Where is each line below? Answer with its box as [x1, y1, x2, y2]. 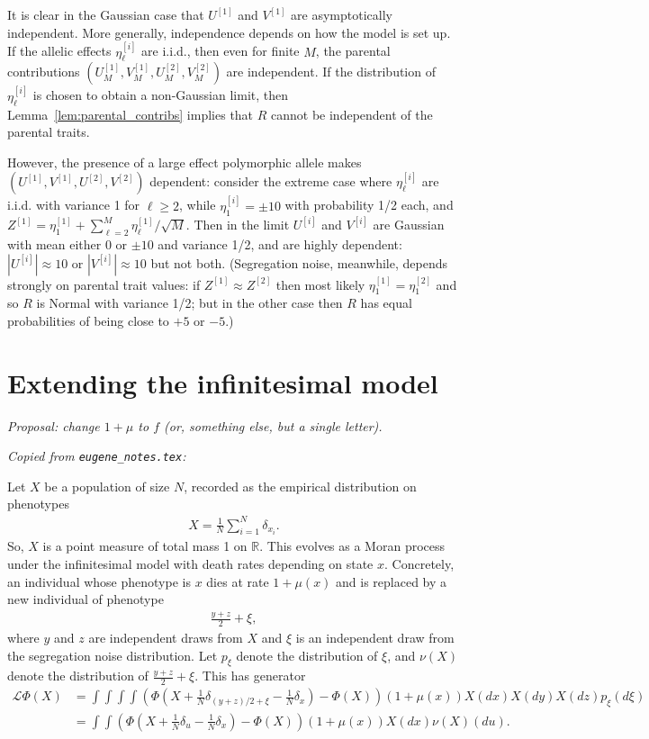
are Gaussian [373, 215, 445, 234]
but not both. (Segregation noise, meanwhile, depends [150, 253, 448, 272]
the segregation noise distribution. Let [7, 645, 218, 664]
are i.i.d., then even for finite [141, 41, 300, 60]
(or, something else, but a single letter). [164, 416, 383, 435]
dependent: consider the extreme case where [149, 172, 392, 191]
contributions [7, 62, 80, 81]
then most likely [275, 275, 365, 293]
